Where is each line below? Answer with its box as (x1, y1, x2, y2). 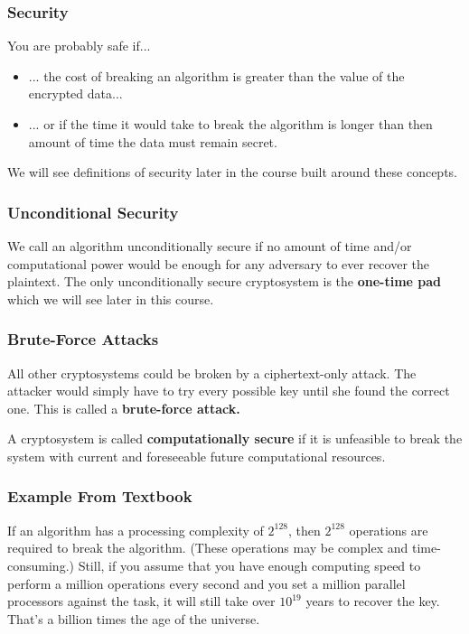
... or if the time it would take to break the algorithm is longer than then (28, 115, 433, 133)
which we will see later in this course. (7, 289, 214, 308)
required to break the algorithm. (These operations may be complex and (7, 538, 408, 557)
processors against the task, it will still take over (7, 592, 276, 611)
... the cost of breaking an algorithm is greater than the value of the (28, 66, 405, 85)
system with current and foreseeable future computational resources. (7, 446, 386, 465)
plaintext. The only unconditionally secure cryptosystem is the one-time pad (7, 272, 442, 291)
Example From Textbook (7, 485, 192, 508)
